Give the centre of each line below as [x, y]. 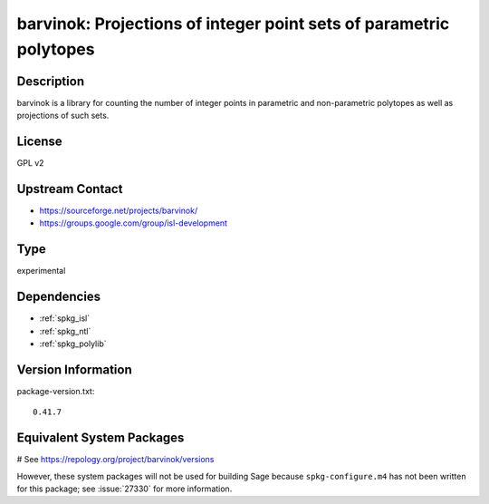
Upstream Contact [70, 189]
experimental [41, 271]
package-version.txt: [56, 391]
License [39, 142]
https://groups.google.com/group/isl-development [134, 223]
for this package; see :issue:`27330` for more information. [125, 489]
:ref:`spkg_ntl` [65, 331]
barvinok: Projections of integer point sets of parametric [233, 24]
